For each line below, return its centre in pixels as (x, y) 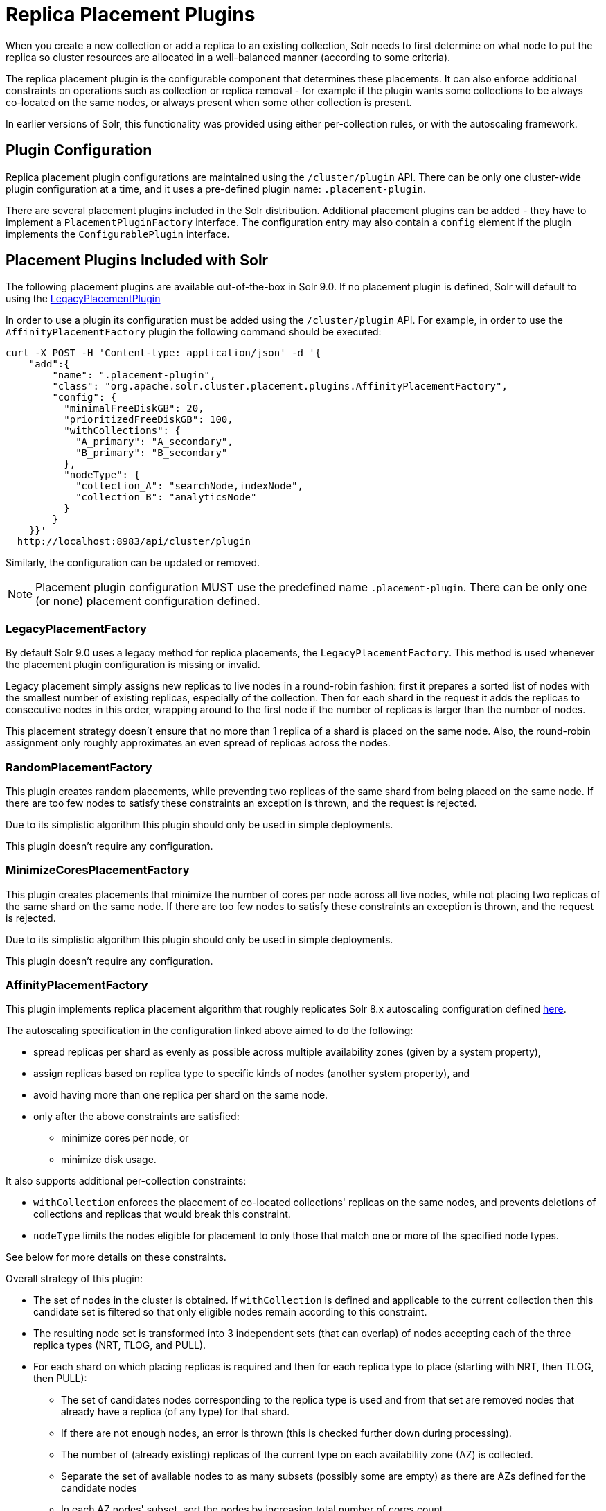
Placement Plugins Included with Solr (137, 261)
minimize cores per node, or (125, 1138)
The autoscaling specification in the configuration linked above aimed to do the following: (210, 1031)
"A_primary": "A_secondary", (154, 442)
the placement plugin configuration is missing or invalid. (133, 665)
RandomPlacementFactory (79, 767)
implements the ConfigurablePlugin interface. (118, 234)
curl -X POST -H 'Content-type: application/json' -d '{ (163, 353)
